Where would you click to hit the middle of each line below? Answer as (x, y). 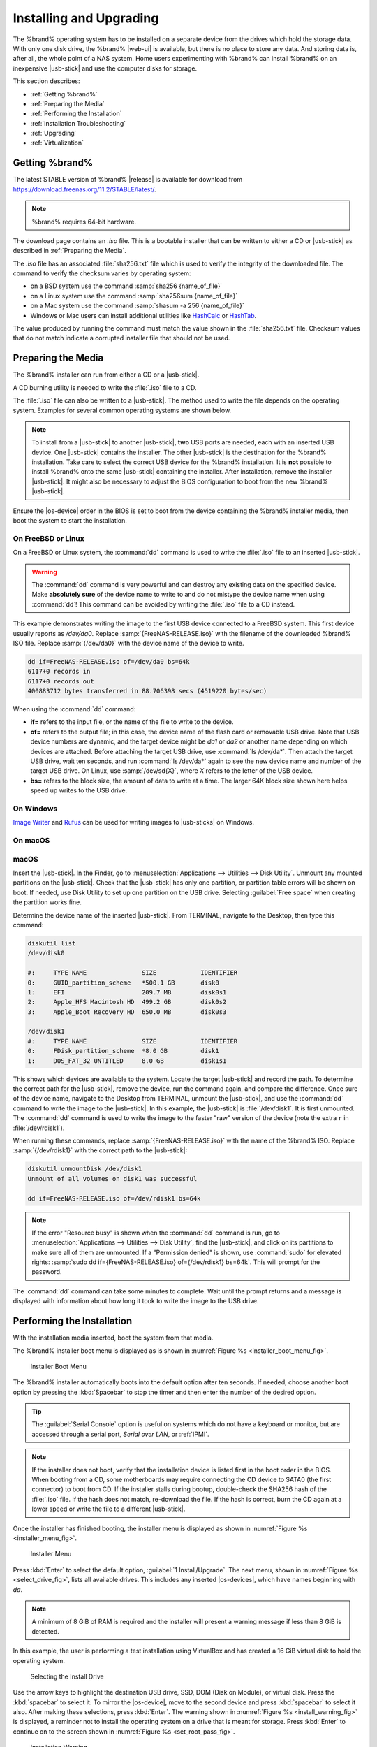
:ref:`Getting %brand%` (64, 94)
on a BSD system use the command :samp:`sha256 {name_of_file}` (126, 286)
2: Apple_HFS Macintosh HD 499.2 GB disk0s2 (127, 1002)
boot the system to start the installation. (70, 521)
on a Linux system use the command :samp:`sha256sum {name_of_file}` (134, 296)
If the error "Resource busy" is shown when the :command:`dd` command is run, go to (156, 1233)
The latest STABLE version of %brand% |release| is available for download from (128, 180)
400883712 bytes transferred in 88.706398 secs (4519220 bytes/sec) (147, 691)
